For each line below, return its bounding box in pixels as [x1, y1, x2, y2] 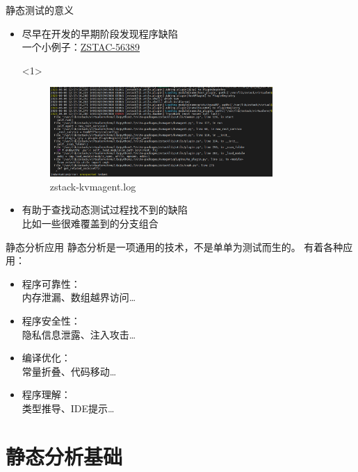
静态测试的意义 [6, 3, 74, 17]
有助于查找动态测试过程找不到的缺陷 [22, 202, 188, 217]
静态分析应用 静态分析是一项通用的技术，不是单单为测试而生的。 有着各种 [6, 239, 343, 254]
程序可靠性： [22, 276, 81, 291]
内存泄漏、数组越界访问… [22, 290, 136, 304]
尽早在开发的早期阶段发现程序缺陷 [22, 26, 178, 40]
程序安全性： [22, 313, 81, 327]
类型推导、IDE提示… [22, 400, 115, 415]
